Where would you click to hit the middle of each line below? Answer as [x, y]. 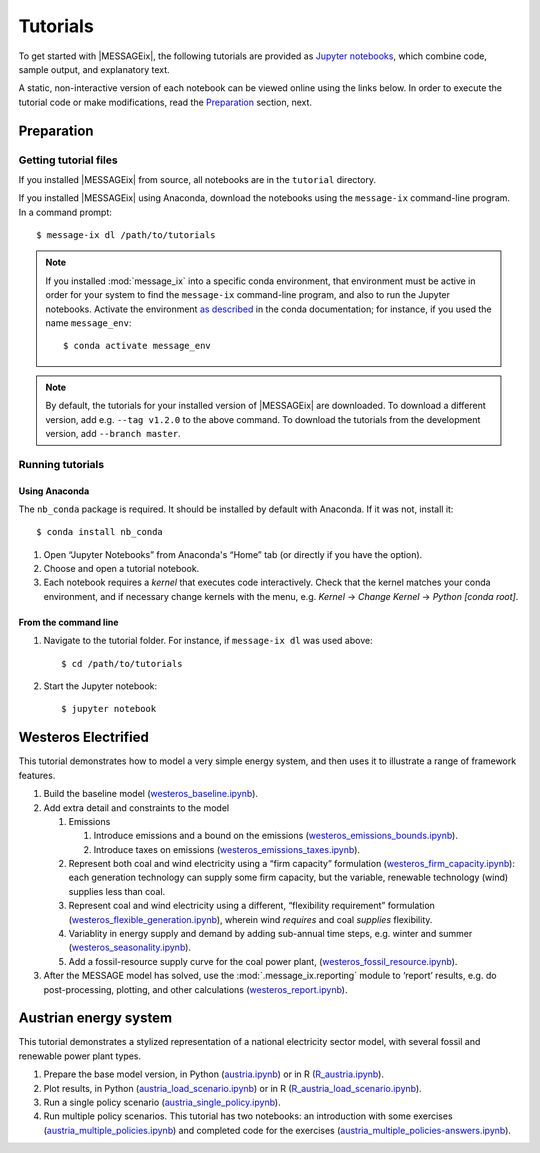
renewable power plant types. [80, 1056]
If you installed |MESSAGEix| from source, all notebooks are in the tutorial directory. [197, 179]
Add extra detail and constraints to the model [136, 807]
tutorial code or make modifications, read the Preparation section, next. [165, 102]
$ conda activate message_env [137, 346]
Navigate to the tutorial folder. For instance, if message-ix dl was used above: [208, 641]
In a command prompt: [65, 212]
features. [37, 775]
